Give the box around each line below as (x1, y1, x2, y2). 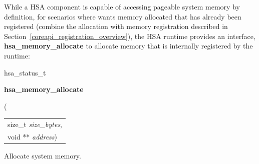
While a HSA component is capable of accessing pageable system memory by (4, 1, 240, 11)
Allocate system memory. (4, 150, 81, 161)
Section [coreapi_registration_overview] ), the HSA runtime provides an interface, (4, 30, 255, 41)
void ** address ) (8, 131, 58, 141)
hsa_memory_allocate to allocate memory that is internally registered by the (4, 40, 253, 51)
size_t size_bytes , (8, 119, 63, 129)
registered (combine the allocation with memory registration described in (4, 21, 228, 31)
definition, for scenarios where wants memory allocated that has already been (4, 11, 241, 21)
